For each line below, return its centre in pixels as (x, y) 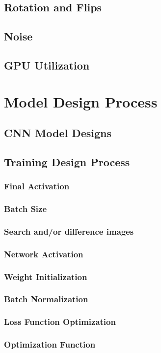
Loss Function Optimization (60, 322)
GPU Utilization (47, 65)
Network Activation (44, 254)
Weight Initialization (46, 276)
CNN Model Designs (58, 133)
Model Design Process (81, 101)
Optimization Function (50, 344)
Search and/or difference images (69, 231)
